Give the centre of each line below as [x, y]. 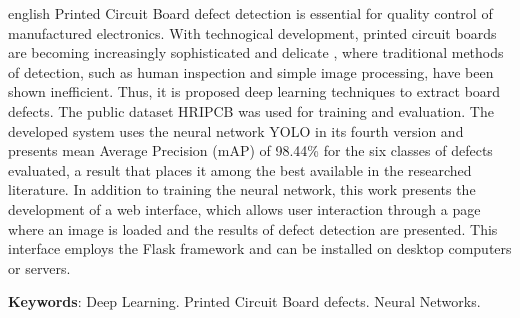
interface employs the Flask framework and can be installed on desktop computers [260, 248]
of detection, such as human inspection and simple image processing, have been [251, 71]
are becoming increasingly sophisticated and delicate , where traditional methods [256, 52]
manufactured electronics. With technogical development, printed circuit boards [252, 32]
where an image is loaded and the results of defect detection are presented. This [253, 228]
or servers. [39, 267]
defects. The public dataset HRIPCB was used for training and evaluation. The [251, 110]
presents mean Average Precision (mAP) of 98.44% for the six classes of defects [250, 150]
